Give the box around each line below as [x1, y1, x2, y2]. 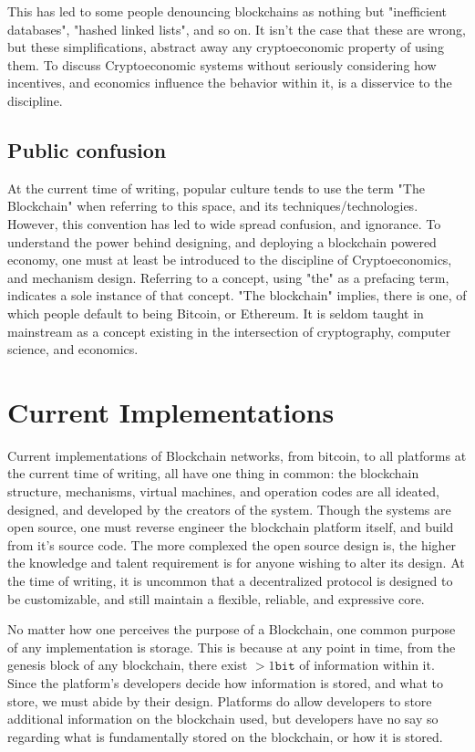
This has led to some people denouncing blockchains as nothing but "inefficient [7, 2, 448, 20]
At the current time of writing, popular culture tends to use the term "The [7, 178, 425, 197]
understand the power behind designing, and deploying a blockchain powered [7, 232, 437, 251]
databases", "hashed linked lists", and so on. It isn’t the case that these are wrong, [7, 19, 466, 38]
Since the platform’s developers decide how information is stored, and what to [7, 673, 444, 692]
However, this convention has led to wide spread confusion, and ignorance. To [7, 214, 441, 233]
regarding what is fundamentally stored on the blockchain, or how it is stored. [7, 726, 443, 746]
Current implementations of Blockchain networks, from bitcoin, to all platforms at [7, 445, 467, 465]
